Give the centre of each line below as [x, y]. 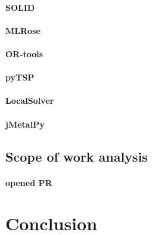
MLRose [23, 30]
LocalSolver [30, 101]
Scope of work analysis [77, 156]
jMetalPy [25, 124]
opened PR [29, 182]
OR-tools [24, 53]
